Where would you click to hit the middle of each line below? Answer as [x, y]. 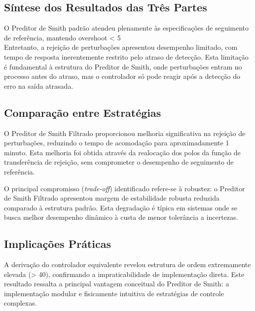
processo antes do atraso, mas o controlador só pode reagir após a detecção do [122, 76]
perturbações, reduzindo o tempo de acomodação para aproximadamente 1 [117, 143]
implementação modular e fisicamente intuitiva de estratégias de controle [114, 293]
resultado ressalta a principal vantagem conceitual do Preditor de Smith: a [117, 284]
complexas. [20, 303]
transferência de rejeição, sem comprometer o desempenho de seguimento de [119, 162]
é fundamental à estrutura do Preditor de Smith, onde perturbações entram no [123, 66]
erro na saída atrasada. [39, 86]
